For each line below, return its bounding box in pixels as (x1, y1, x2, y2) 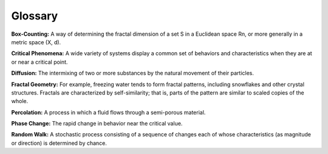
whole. (11, 98, 29, 105)
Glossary (11, 9, 58, 22)
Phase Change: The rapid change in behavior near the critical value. (11, 120, 183, 127)
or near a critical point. (11, 58, 68, 65)
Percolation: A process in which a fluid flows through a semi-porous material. (11, 109, 206, 116)
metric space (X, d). (11, 38, 61, 45)
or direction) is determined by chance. (11, 139, 108, 147)
